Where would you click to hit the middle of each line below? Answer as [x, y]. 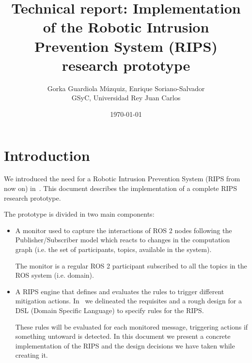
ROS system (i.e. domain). [55, 275]
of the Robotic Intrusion [126, 27]
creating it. [31, 355]
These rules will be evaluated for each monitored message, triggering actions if [132, 326]
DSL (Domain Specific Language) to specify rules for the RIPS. [110, 310]
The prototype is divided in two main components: [79, 214]
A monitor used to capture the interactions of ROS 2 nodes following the [124, 230]
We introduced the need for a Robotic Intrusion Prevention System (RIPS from [122, 179]
